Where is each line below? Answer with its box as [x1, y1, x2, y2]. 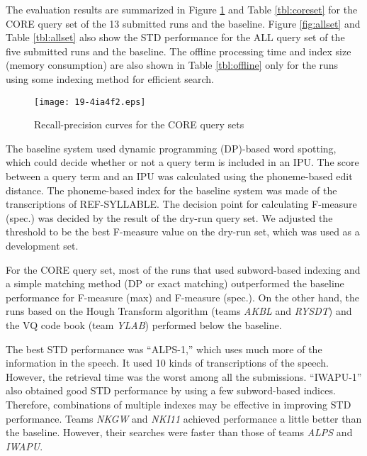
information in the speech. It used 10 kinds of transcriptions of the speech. [6, 355, 329, 370]
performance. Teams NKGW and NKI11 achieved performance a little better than [6, 411, 362, 426]
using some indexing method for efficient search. [6, 71, 214, 86]
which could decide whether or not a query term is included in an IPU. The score [6, 155, 359, 169]
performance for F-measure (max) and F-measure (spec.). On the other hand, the [6, 289, 360, 304]
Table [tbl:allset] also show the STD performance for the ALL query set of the [6, 30, 345, 45]
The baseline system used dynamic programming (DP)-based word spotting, [6, 140, 337, 155]
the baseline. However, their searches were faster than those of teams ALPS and [6, 425, 353, 440]
